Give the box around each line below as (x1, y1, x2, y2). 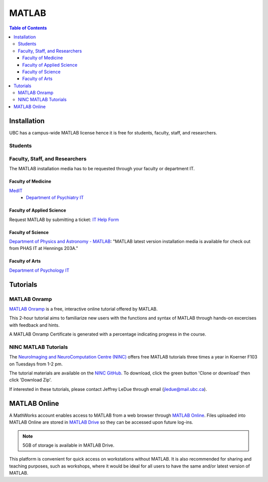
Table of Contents (9, 25, 47, 31)
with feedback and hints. (9, 322, 60, 328)
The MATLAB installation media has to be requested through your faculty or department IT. (9, 166, 195, 172)
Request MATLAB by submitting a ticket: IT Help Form (9, 217, 119, 223)
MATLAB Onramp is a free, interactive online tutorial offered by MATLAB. (9, 306, 158, 312)
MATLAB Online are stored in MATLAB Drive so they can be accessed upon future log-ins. (9, 419, 194, 425)
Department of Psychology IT (9, 267, 69, 273)
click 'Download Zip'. (9, 377, 52, 383)
